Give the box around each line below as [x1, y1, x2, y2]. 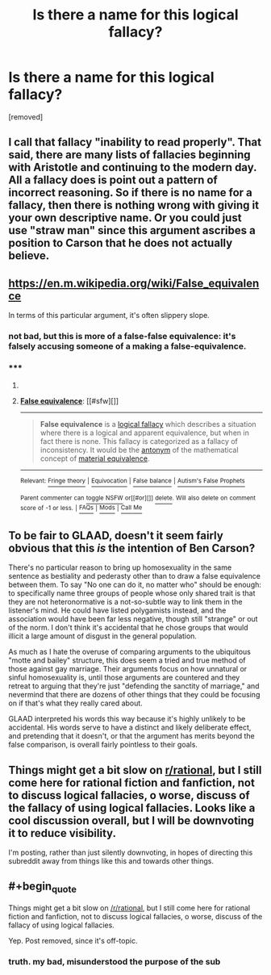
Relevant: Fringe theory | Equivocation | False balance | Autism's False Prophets [19, 477, 246, 485]
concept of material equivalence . [40, 454, 150, 463]
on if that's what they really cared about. [8, 698, 143, 708]
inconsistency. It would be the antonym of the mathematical [40, 446, 240, 455]
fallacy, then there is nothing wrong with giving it [8, 199, 260, 212]
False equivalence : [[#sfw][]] [19, 396, 119, 406]
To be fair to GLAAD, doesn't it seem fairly [8, 529, 223, 542]
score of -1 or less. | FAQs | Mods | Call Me [19, 504, 143, 512]
